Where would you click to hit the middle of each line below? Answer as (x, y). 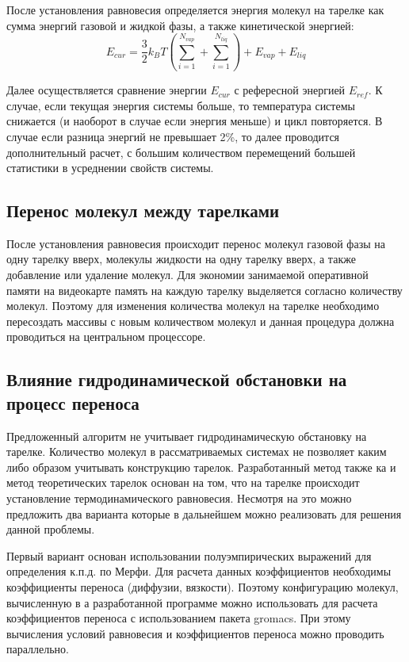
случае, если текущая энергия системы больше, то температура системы (181, 105)
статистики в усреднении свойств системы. (110, 168)
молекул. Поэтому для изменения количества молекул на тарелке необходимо (193, 306)
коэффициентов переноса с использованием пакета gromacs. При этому (179, 618)
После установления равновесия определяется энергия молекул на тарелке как (195, 10)
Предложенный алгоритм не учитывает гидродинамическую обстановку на (187, 436)
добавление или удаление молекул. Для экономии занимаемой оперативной (187, 275)
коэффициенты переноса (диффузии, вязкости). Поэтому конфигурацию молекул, (203, 586)
